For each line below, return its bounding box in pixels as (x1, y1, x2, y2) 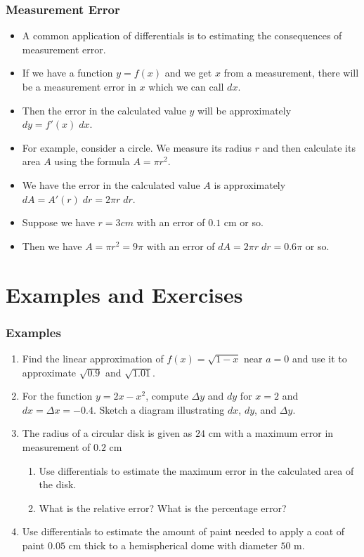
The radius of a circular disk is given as (22, 426, 193, 440)
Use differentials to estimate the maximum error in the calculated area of (39, 463, 354, 478)
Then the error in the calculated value (22, 103, 186, 117)
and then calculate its (262, 140, 356, 155)
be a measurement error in (22, 79, 136, 93)
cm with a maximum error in (208, 426, 334, 440)
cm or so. (223, 215, 264, 230)
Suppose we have (22, 215, 95, 230)
